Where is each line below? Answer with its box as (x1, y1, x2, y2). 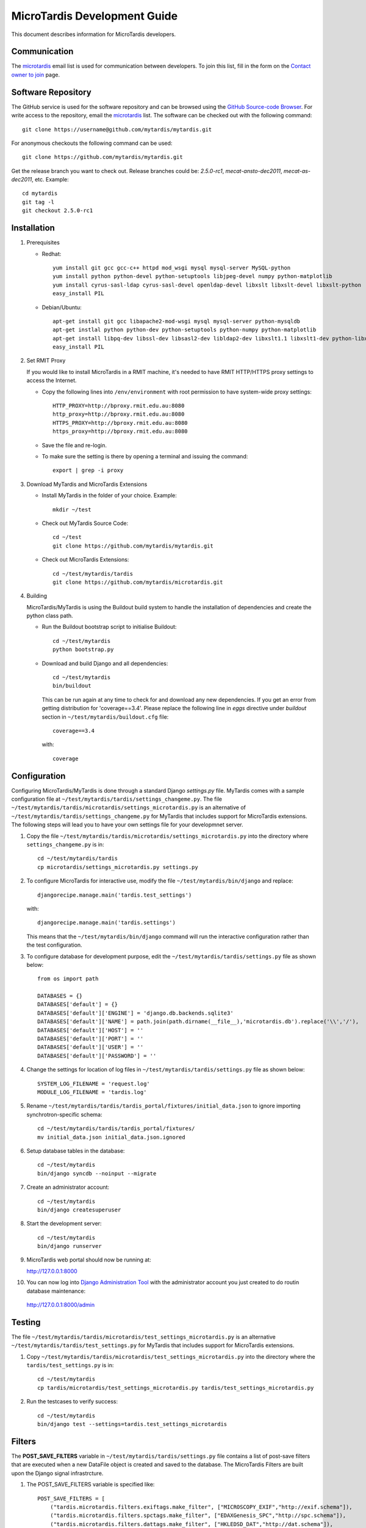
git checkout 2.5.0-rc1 (22, 207, 93, 214)
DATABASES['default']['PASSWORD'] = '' (37, 1052, 157, 1059)
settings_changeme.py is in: (26, 841, 104, 848)
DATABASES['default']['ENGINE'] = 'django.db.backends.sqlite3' (37, 1009, 234, 1016)
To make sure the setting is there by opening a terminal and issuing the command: (41, 452, 248, 460)
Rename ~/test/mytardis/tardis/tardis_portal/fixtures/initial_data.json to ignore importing (26, 1102, 301, 1109)
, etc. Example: (31, 176, 70, 183)
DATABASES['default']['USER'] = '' (37, 1044, 144, 1051)
